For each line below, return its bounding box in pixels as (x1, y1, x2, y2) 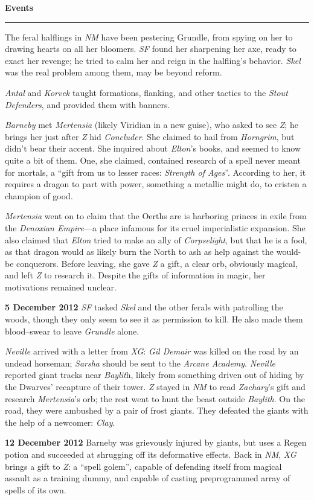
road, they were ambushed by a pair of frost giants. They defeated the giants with (5, 404, 309, 417)
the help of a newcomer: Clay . (5, 415, 115, 428)
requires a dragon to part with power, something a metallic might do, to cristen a (5, 178, 307, 190)
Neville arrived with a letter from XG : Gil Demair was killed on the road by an (5, 345, 299, 357)
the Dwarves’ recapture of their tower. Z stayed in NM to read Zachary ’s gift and (5, 380, 306, 393)
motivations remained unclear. (5, 280, 117, 293)
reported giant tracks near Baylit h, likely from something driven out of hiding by (5, 368, 304, 381)
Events (5, 1, 34, 13)
